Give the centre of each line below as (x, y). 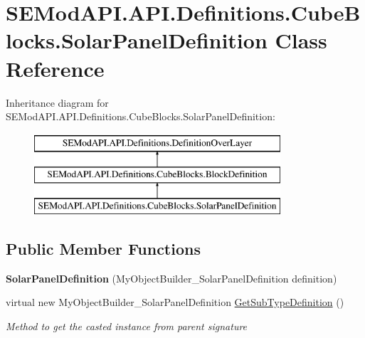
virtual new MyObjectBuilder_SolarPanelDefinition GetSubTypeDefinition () (175, 302)
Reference (55, 68)
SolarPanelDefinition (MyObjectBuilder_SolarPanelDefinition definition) (171, 278)
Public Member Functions (103, 249)
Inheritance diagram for (57, 102)
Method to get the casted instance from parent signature (127, 326)
